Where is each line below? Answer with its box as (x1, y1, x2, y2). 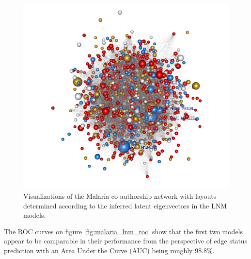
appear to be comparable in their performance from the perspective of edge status (4, 236, 248, 246)
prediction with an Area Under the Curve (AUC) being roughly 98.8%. (4, 245, 215, 255)
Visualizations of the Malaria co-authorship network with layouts (23, 190, 217, 201)
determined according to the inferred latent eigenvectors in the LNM (23, 200, 227, 210)
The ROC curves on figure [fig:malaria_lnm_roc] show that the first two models (4, 226, 243, 236)
